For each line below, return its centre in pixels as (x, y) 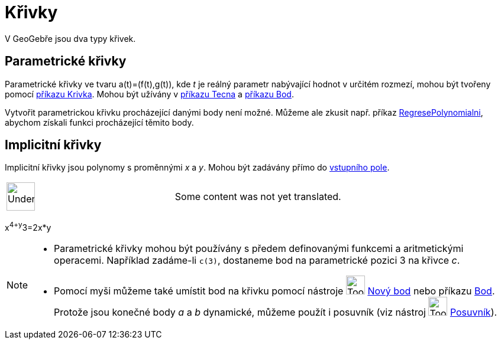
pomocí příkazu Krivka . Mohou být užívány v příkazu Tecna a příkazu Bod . (149, 94)
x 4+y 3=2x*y (28, 227)
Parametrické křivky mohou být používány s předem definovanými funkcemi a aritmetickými (259, 249)
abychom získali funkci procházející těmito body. (99, 122)
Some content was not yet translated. (258, 197)
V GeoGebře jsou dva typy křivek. (70, 38)
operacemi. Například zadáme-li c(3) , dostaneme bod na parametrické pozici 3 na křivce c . (257, 261)
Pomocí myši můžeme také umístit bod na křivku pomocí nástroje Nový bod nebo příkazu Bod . (274, 291)
